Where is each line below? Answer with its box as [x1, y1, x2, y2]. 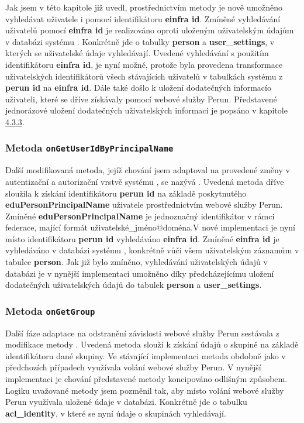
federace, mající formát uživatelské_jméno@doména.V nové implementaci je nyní [5, 221, 295, 233]
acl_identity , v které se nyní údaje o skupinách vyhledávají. [5, 407, 226, 419]
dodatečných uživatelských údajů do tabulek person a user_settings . [5, 278, 262, 291]
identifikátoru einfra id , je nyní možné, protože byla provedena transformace [5, 58, 283, 70]
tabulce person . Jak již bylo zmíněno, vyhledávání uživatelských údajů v [5, 256, 268, 268]
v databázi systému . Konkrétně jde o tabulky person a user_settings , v [5, 35, 275, 47]
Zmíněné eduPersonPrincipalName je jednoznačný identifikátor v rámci [5, 209, 275, 222]
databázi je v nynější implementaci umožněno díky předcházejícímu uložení [5, 267, 274, 279]
